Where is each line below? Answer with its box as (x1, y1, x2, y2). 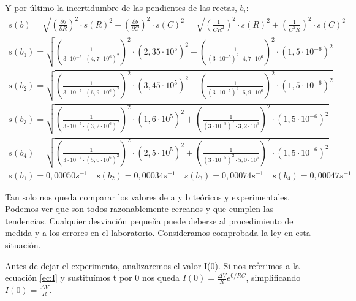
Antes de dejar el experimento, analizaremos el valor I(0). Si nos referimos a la (5, 259, 300, 272)
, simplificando (246, 271, 301, 284)
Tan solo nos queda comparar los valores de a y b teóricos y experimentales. (5, 190, 290, 203)
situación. (5, 238, 41, 251)
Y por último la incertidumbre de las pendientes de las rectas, (5, 1, 237, 13)
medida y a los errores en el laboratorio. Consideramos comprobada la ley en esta (5, 226, 311, 239)
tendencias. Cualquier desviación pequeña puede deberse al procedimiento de (5, 214, 294, 227)
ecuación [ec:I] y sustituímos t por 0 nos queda (5, 271, 180, 284)
